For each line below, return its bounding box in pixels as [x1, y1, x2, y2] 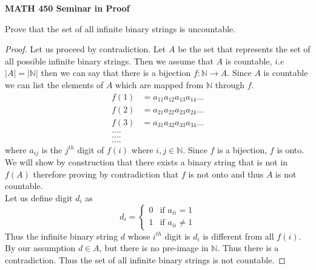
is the [41, 143, 62, 156]
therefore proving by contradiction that [33, 167, 179, 180]
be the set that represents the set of [178, 43, 311, 55]
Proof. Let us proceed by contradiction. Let [5, 43, 166, 55]
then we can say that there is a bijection [41, 66, 191, 79]
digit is [164, 229, 190, 242]
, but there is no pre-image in [99, 241, 209, 254]
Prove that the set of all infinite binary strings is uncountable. [5, 22, 236, 35]
